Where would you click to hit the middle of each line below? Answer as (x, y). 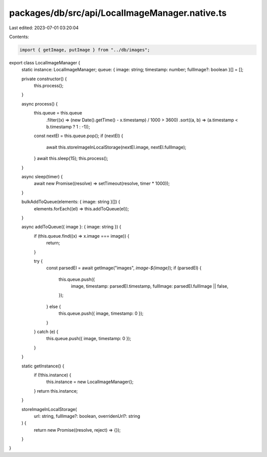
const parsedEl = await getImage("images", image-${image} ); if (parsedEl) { (124, 268)
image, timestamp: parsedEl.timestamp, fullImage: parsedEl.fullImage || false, (150, 286)
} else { (54, 306)
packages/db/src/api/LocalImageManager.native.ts (118, 13)
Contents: (19, 37)
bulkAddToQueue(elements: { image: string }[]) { (71, 202)
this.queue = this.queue (58, 113)
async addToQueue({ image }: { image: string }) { (71, 227)
